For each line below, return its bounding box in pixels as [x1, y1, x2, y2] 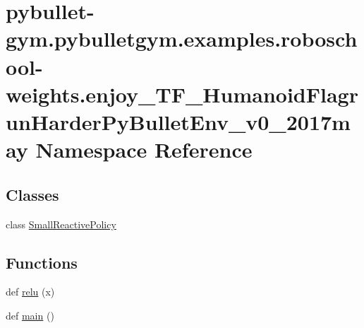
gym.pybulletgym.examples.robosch [6, 24, 358, 53]
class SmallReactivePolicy [6, 216, 116, 231]
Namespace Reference [35, 135, 253, 164]
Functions [6, 251, 78, 273]
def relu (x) [6, 284, 55, 299]
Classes [6, 183, 59, 205]
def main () [6, 307, 54, 322]
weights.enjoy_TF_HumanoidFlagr [6, 79, 358, 108]
